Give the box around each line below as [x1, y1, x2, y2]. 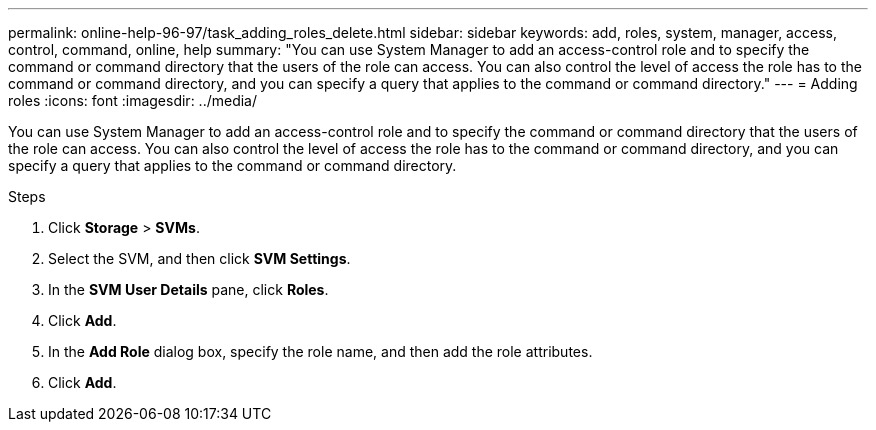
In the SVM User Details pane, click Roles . [48, 281, 329, 298]
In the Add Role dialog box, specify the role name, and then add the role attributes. [48, 343, 593, 360]
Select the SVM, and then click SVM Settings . [48, 250, 351, 267]
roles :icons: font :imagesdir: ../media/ [8, 92, 258, 109]
